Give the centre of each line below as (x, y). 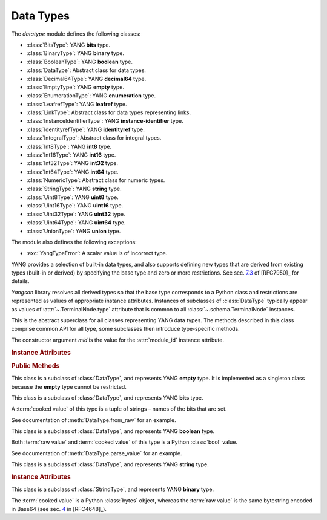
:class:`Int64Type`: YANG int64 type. (72, 172)
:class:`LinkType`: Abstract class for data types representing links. (108, 112)
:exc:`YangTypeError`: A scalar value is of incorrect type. (97, 253)
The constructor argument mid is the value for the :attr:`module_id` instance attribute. (117, 340)
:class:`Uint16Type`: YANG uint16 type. (75, 206)
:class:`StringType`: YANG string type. (74, 189)
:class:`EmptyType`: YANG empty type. (75, 87)
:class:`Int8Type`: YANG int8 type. (69, 146)
